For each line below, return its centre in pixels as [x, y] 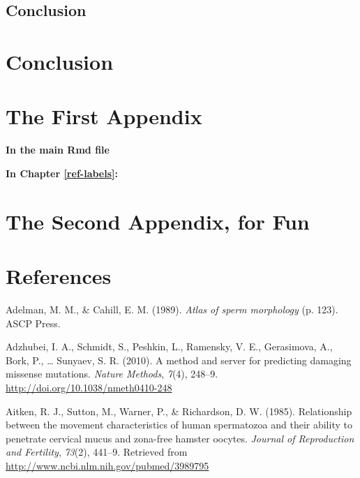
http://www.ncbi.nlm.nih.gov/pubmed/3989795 [107, 465]
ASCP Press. [33, 323]
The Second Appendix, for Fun [158, 221]
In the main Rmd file [58, 150]
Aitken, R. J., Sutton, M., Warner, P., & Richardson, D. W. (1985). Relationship [179, 411]
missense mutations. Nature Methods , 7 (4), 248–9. [112, 374]
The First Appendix [104, 116]
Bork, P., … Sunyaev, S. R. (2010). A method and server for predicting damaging [179, 360]
